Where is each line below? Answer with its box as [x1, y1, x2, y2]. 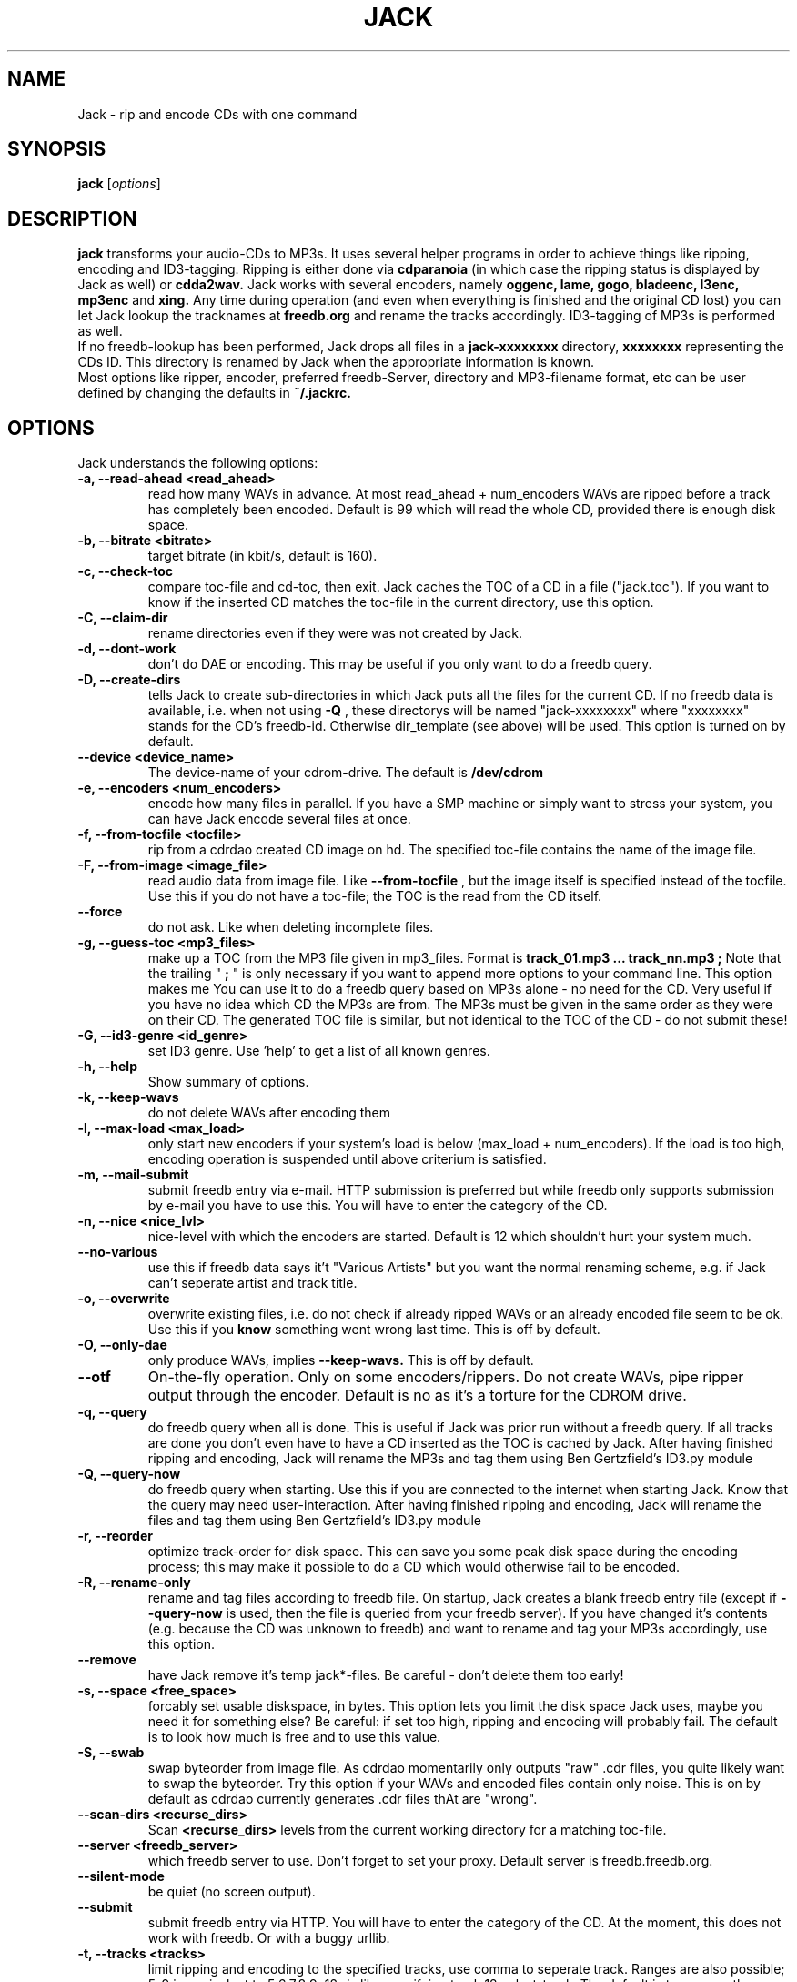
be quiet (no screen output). [147, 1884, 316, 1900]
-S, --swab [77, 1744, 145, 1761]
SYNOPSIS [7, 137, 106, 161]
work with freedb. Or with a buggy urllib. [147, 1930, 390, 1947]
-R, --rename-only [77, 1574, 191, 1591]
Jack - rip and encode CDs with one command [77, 106, 358, 122]
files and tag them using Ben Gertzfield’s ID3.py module [147, 1512, 481, 1529]
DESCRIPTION [7, 207, 137, 230]
